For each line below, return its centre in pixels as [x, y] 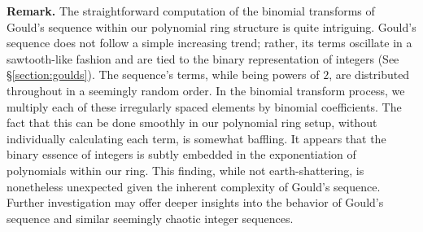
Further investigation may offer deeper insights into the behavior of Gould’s [195, 202]
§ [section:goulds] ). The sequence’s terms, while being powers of [163, 74]
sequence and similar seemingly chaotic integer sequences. [150, 218]
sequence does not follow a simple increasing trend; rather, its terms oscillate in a [209, 43]
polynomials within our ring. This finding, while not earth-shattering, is [185, 170]
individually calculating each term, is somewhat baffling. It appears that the [196, 138]
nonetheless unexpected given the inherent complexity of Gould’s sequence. [194, 186]
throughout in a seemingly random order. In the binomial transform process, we [206, 90]
